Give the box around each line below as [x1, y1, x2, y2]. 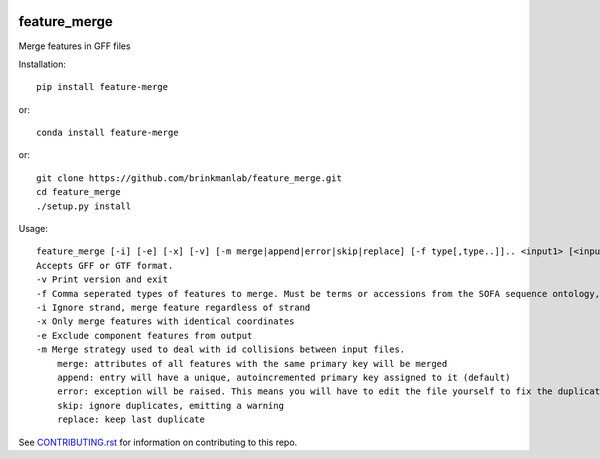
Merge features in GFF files [18, 40, 131, 52]
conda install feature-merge [36, 127, 179, 139]
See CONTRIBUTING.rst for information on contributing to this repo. [18, 436, 298, 448]
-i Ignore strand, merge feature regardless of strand [36, 301, 311, 313]
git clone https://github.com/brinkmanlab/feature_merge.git [36, 172, 342, 184]
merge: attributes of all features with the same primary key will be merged [56, 358, 448, 369]
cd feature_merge [36, 186, 121, 198]
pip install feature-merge [36, 81, 169, 93]
